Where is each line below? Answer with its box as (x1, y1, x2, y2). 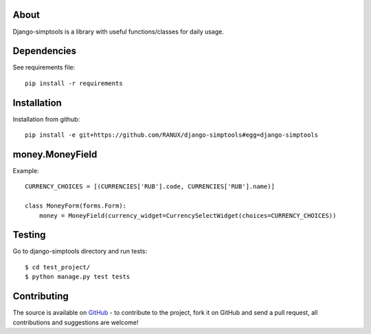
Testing (12, 229, 46, 241)
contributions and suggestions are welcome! (12, 318, 139, 326)
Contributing (12, 291, 69, 302)
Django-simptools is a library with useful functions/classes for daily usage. (12, 27, 225, 36)
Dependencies (12, 45, 77, 57)
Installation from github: (12, 115, 80, 123)
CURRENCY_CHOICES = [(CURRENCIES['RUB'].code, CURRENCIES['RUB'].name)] (25, 183, 275, 190)
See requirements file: (12, 63, 76, 71)
